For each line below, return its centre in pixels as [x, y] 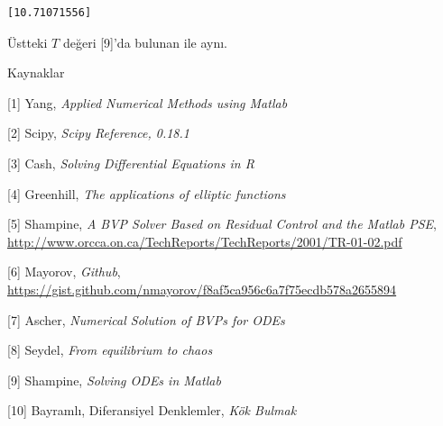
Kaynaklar [36, 73]
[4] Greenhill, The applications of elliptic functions [147, 193]
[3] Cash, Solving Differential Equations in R [131, 163]
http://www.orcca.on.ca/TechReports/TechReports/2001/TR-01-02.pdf [205, 241]
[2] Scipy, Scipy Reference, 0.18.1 [98, 133]
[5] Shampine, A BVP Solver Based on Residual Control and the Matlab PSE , [222, 224]
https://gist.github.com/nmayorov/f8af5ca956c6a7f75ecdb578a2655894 [202, 289]
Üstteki [28, 42]
